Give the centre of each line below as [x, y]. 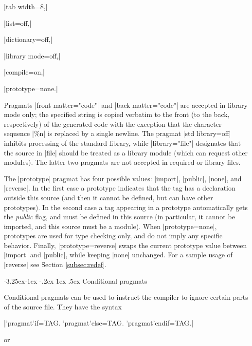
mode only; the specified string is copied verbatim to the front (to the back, [117, 114]
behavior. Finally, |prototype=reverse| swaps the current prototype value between [126, 245]
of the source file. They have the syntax [63, 306]
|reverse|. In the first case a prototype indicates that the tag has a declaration [120, 188]
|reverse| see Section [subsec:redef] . [55, 264]
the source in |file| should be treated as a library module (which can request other [126, 152]
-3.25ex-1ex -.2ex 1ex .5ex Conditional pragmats [76, 280]
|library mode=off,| [32, 55]
